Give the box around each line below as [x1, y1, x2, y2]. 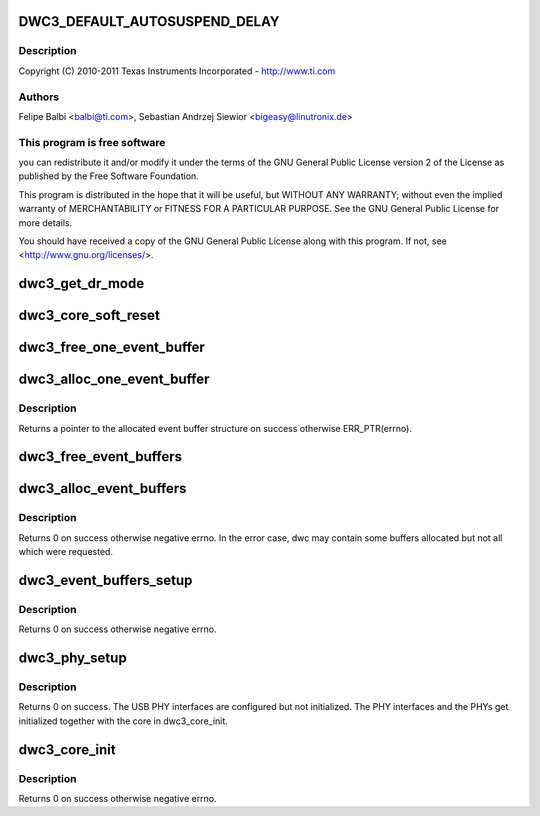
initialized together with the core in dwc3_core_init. [18, 715, 229, 727]
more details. [18, 216, 73, 229]
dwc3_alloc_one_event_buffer [18, 371, 210, 388]
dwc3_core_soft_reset [18, 307, 160, 324]
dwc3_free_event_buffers [18, 448, 182, 465]
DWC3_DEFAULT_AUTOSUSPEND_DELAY [18, 13, 280, 30]
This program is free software [18, 135, 166, 149]
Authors [18, 90, 60, 104]
